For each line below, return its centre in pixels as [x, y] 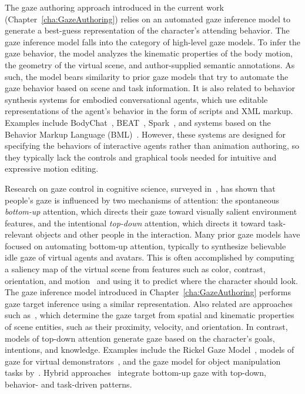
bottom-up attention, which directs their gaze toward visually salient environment [151, 211]
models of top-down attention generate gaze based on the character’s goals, [140, 338]
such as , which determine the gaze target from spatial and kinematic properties [150, 315]
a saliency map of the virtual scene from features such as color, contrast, [135, 269]
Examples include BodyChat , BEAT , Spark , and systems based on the [138, 122]
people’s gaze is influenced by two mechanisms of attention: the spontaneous [142, 200]
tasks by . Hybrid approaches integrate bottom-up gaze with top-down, [135, 373]
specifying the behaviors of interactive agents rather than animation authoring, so [152, 146]
